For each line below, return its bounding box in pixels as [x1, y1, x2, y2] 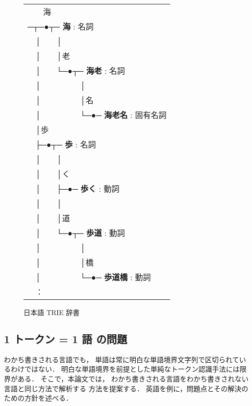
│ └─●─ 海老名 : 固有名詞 [35, 109, 167, 120]
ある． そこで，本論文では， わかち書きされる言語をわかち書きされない [17, 373, 249, 383]
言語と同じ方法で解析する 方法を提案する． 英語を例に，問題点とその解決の [4, 383, 249, 393]
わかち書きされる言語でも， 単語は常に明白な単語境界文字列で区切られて [4, 354, 239, 364]
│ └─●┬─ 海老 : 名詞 [35, 65, 125, 76]
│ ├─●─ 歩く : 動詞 [35, 183, 120, 194]
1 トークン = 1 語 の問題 [4, 331, 127, 346]
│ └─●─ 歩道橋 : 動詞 [35, 271, 151, 283]
